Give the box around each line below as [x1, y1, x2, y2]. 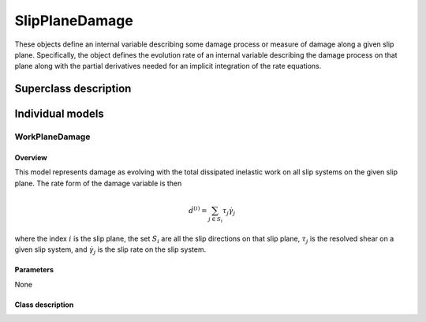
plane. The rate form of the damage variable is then [14, 178, 182, 188]
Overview [14, 152, 47, 162]
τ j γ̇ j [222, 206, 236, 217]
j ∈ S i [207, 215, 223, 224]
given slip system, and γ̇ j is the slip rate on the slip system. [14, 245, 207, 256]
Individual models [14, 107, 104, 121]
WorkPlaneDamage [14, 131, 91, 142]
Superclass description [14, 82, 132, 95]
